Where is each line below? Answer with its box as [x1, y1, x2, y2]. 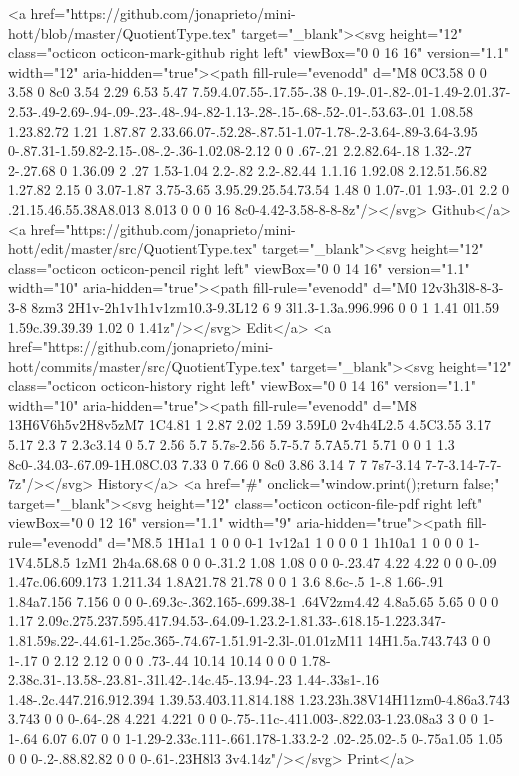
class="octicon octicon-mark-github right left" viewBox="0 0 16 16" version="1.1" [8, 42, 509, 63]
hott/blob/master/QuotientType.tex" [8, 22, 237, 43]
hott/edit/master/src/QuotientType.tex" [8, 238, 258, 259]
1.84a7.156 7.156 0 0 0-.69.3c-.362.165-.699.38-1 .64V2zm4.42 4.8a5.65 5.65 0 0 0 [8, 590, 499, 611]
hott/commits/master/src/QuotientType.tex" [8, 355, 286, 376]
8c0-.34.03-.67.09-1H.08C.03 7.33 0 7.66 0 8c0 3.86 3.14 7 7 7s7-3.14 [8, 453, 421, 474]
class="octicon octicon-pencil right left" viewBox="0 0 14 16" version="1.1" [8, 257, 470, 278]
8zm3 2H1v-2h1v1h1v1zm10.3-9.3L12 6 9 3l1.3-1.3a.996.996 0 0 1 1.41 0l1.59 [31, 296, 499, 317]
